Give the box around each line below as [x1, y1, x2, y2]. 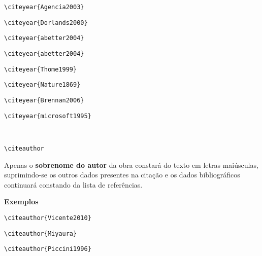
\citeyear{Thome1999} [4, 65, 77, 73]
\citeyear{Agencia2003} [4, 4, 84, 11]
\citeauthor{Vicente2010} [4, 214, 91, 222]
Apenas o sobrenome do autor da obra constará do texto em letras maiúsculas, [4, 159, 258, 170]
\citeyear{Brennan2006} [4, 96, 84, 104]
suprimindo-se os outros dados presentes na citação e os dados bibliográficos [4, 169, 240, 180]
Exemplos [4, 196, 39, 207]
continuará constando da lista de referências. [4, 179, 143, 190]
